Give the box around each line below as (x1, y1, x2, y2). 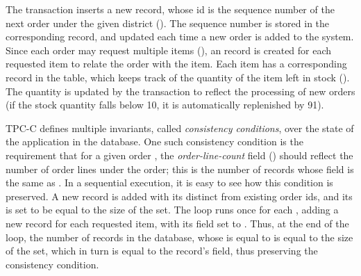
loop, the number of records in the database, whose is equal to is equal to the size (6, 229, 353, 244)
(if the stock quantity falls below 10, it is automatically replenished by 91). (6, 97, 324, 112)
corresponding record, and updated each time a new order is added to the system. (6, 29, 354, 44)
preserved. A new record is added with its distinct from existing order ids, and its (6, 188, 353, 203)
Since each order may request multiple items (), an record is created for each (6, 42, 332, 57)
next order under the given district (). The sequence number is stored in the (6, 15, 330, 30)
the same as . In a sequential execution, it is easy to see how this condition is (6, 175, 333, 190)
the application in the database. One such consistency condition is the (6, 134, 303, 149)
